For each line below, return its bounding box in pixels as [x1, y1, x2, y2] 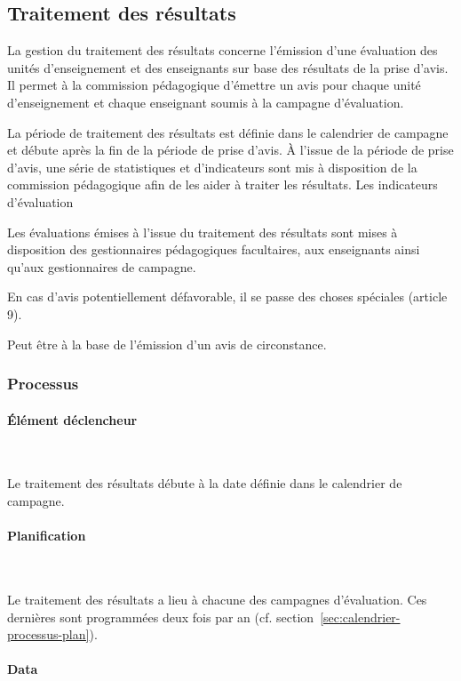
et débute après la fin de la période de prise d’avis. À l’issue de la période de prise [7, 140, 454, 159]
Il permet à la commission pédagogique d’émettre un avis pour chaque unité [7, 76, 421, 94]
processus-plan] [7, 625, 90, 644]
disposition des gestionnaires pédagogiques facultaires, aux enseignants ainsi [7, 240, 420, 259]
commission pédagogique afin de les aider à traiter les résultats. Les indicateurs [7, 175, 438, 194]
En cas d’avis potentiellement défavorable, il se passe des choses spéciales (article [7, 287, 448, 306]
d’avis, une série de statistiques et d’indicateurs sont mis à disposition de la [7, 157, 417, 176]
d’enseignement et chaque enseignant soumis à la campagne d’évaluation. [7, 92, 404, 111]
